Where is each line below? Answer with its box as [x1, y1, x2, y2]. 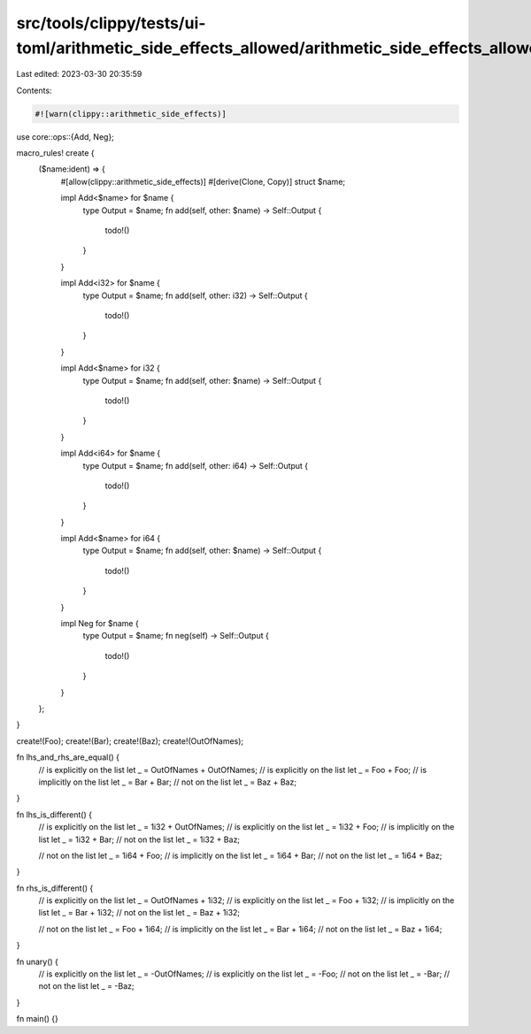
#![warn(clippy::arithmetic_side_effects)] [35, 109, 227, 119]
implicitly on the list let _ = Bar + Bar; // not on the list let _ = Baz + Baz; [38, 777, 296, 787]
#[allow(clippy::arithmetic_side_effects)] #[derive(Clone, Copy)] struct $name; [60, 176, 346, 187]
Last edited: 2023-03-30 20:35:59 [16, 69, 142, 80]
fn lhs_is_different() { [16, 809, 93, 820]
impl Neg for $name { [60, 618, 139, 629]
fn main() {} [16, 1014, 59, 1024]
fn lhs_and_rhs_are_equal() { [16, 752, 119, 762]
